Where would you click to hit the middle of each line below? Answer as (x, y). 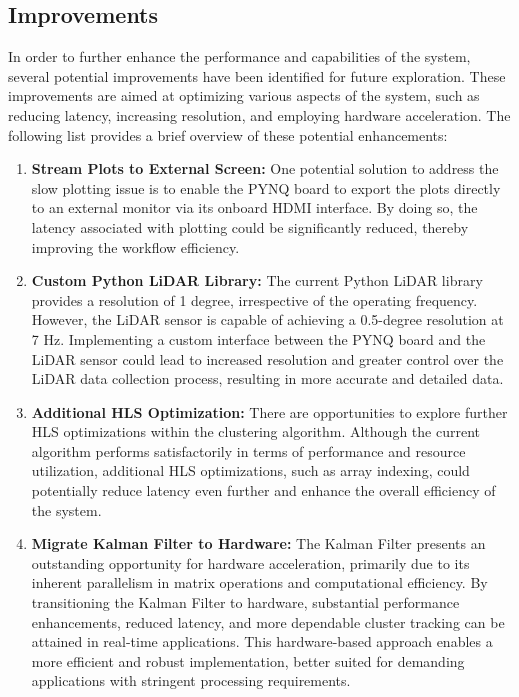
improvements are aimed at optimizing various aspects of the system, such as (244, 95)
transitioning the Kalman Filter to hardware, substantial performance (245, 602)
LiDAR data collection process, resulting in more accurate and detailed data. (267, 378)
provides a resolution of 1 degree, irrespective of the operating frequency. (254, 299)
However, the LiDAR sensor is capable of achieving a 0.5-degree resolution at (267, 319)
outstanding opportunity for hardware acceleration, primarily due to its (250, 562)
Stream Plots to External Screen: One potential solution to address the (265, 168)
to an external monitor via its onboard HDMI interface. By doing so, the (254, 207)
